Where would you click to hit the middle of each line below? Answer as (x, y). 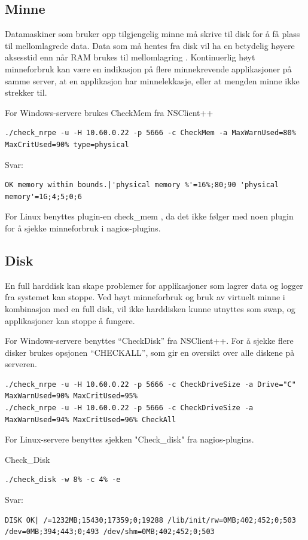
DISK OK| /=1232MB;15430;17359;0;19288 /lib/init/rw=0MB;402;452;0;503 (150, 520)
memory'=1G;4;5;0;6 (43, 196)
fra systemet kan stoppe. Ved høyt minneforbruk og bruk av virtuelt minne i (145, 297)
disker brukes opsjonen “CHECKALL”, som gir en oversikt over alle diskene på (150, 352)
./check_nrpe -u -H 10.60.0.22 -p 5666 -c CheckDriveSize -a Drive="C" (150, 384)
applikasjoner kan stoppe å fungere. (70, 320)
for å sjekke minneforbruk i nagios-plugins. (83, 228)
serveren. (21, 364)
